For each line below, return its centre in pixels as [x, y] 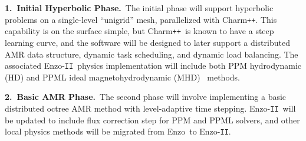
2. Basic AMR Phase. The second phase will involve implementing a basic [146, 97]
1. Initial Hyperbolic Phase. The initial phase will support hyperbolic [139, 8]
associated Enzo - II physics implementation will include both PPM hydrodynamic [153, 66]
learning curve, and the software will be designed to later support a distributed [147, 42]
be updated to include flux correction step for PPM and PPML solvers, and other [152, 120]
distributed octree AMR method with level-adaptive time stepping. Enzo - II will [150, 108]
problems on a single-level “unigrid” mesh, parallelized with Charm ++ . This [141, 19]
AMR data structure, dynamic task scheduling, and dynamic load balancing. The [152, 54]
